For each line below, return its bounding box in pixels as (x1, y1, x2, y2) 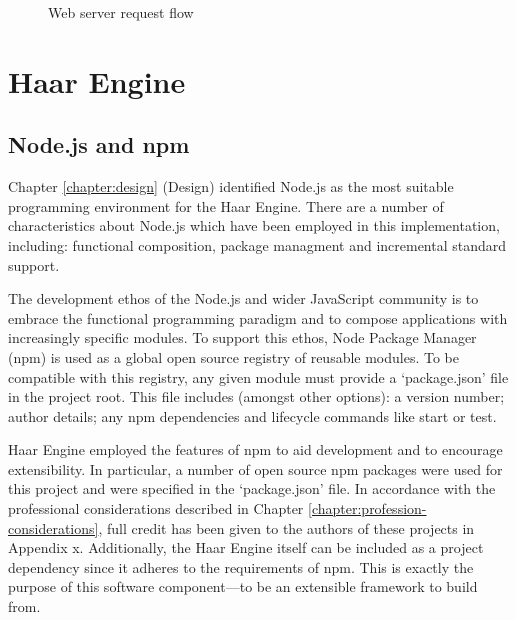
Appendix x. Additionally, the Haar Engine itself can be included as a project (8, 537, 484, 558)
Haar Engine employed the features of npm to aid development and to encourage (8, 439, 503, 460)
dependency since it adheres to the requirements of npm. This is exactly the (8, 556, 474, 577)
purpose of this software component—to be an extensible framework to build (8, 576, 478, 597)
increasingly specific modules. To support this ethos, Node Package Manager (8, 327, 477, 348)
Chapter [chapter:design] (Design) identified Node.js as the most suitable (8, 176, 454, 197)
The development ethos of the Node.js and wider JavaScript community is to (8, 288, 479, 309)
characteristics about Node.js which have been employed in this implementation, (8, 215, 500, 236)
